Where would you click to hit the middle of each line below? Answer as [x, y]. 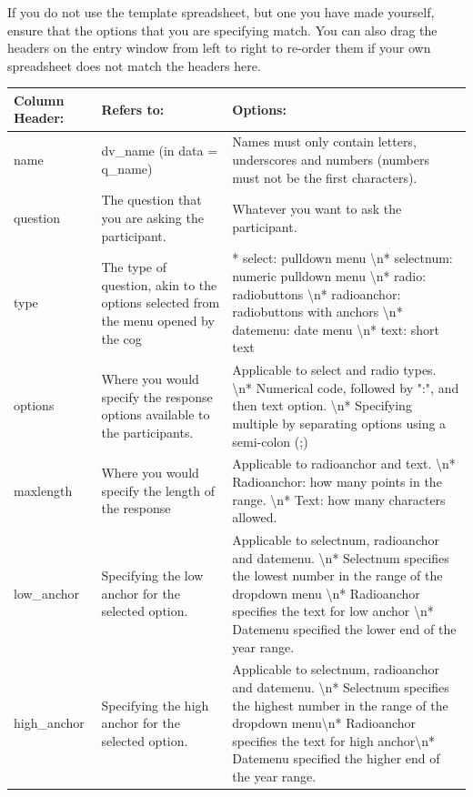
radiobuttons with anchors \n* [317, 312]
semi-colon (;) [270, 441]
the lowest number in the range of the [337, 575]
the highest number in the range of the [340, 705]
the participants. [147, 432]
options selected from [161, 303]
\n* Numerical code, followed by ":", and [346, 387]
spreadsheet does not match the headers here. [134, 65]
